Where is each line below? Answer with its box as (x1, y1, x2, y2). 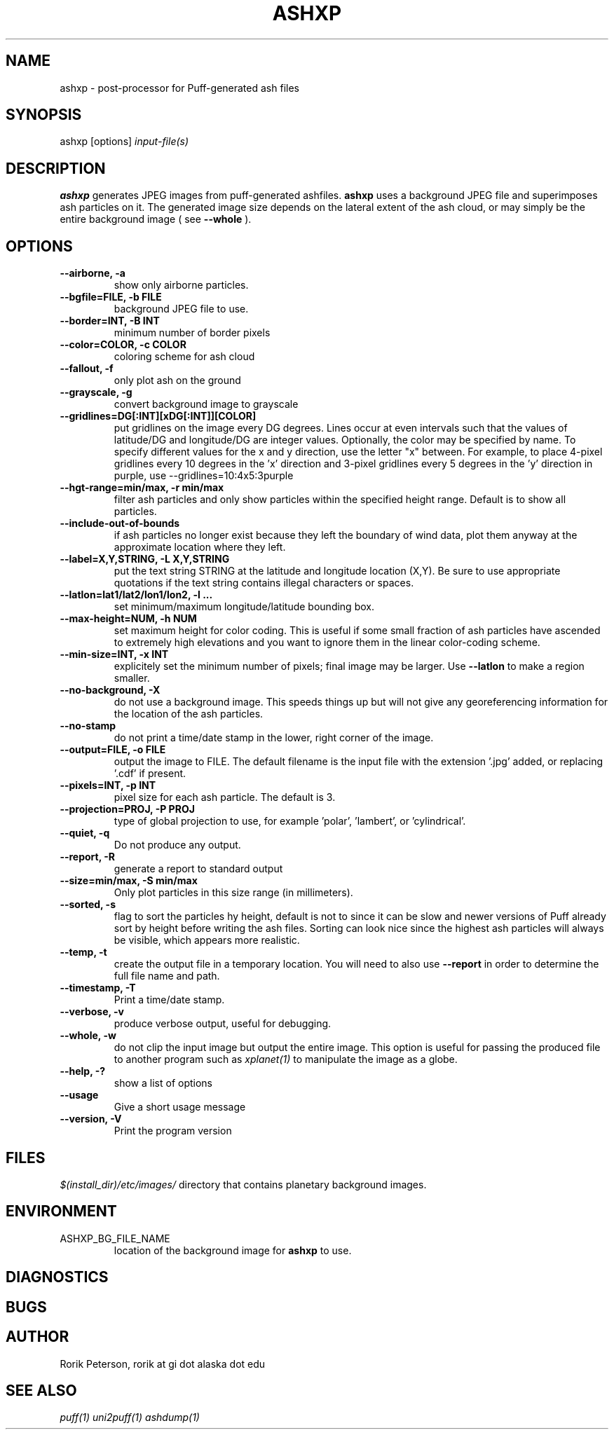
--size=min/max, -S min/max (60, 874, 198, 887)
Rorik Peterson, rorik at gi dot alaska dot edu (60, 1357, 266, 1370)
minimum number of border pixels (114, 327, 271, 339)
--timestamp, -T (60, 982, 136, 994)
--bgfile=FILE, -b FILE (60, 291, 162, 303)
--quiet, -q (60, 827, 110, 839)
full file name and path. (114, 970, 220, 982)
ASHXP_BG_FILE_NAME (60, 1232, 170, 1244)
